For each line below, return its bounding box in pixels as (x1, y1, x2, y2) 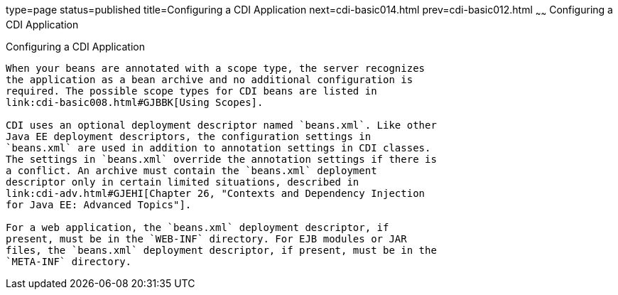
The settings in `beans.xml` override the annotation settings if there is (6, 153, 437, 165)
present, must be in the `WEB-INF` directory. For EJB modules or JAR (6, 232, 407, 245)
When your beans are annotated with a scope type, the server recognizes (6, 62, 425, 74)
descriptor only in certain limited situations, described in (6, 176, 359, 188)
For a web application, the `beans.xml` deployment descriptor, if (6, 221, 389, 233)
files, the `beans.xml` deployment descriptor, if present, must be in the (6, 244, 437, 256)
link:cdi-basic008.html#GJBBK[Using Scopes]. (6, 96, 264, 108)
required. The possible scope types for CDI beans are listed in (6, 85, 377, 97)
